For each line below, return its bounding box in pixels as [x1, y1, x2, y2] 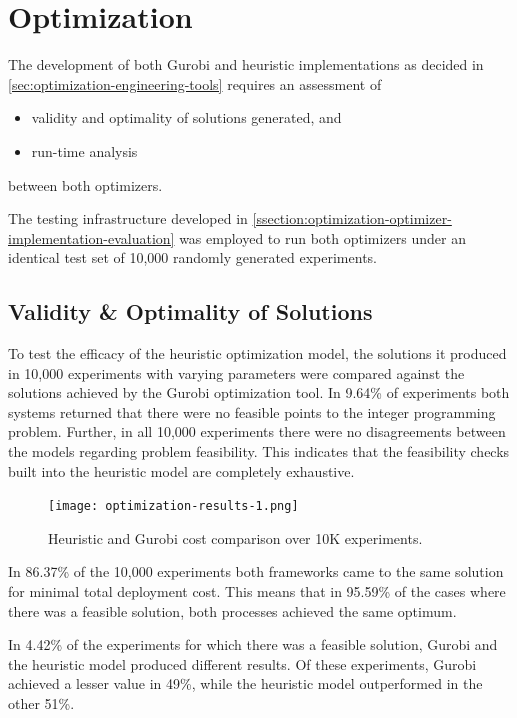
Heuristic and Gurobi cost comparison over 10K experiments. [48, 527, 423, 548]
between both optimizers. [8, 174, 163, 195]
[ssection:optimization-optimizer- [252, 208, 452, 229]
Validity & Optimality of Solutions [8, 296, 373, 327]
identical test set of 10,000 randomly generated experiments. [8, 247, 377, 268]
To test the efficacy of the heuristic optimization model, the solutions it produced [8, 343, 507, 364]
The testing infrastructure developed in [8, 208, 248, 229]
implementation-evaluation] [8, 227, 175, 248]
